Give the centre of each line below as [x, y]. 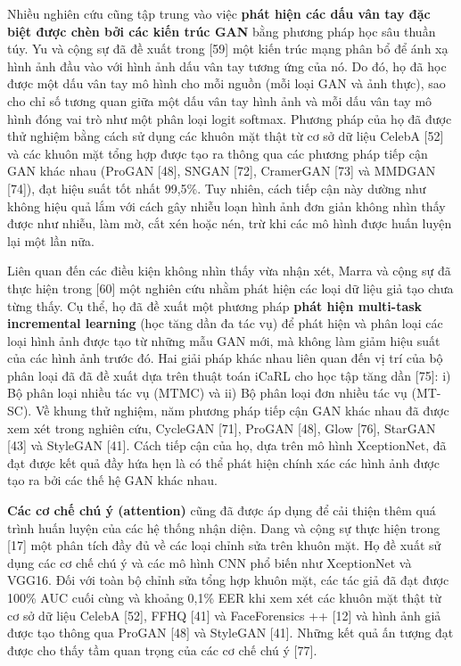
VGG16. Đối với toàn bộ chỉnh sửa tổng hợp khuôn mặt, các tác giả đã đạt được [228, 580]
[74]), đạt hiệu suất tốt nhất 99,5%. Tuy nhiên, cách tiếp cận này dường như [217, 188]
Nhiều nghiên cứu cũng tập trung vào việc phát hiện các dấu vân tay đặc [219, 13]
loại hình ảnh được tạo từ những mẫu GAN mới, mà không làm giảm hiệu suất [224, 340]
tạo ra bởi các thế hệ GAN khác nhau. [112, 480]
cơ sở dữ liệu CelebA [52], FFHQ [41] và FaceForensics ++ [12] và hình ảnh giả [224, 615]
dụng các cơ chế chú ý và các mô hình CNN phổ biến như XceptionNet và [210, 562]
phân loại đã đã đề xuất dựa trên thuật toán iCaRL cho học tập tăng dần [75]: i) [229, 375]
